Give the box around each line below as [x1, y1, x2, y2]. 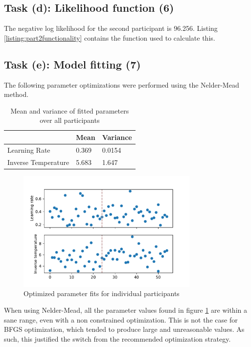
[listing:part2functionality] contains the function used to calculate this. [4, 32, 215, 43]
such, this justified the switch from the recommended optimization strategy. [4, 333, 231, 344]
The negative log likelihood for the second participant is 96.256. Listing [4, 23, 218, 33]
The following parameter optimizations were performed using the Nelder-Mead [4, 79, 239, 90]
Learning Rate [7, 144, 50, 155]
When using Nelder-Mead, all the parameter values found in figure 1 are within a [4, 305, 247, 315]
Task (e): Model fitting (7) [4, 56, 141, 71]
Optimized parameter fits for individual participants [23, 288, 180, 299]
